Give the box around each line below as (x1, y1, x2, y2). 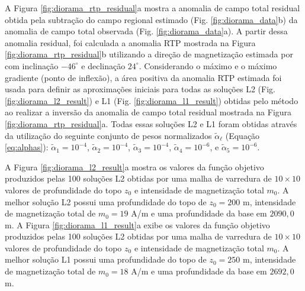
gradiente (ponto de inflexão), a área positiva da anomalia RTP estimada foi (5, 71, 282, 83)
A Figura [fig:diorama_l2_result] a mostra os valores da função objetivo (5, 160, 264, 173)
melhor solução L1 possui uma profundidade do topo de (5, 253, 207, 266)
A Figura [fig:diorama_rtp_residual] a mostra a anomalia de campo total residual (5, 2, 300, 14)
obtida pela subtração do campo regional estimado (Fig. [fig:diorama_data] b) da (5, 13, 298, 25)
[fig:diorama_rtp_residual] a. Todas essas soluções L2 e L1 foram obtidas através (5, 117, 297, 130)
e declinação (81, 59, 126, 72)
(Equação (225, 129, 260, 141)
